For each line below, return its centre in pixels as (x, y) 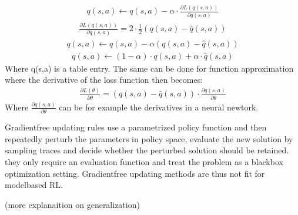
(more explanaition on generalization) (72, 204)
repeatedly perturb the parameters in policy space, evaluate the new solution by (149, 138)
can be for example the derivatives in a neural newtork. (159, 107)
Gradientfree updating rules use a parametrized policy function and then (136, 127)
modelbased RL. (34, 185)
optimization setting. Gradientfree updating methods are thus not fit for (135, 173)
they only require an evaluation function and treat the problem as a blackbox (144, 162)
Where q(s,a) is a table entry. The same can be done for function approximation (149, 68)
